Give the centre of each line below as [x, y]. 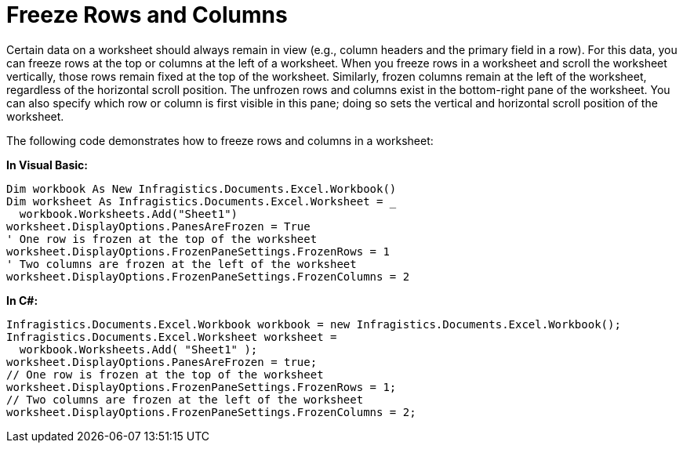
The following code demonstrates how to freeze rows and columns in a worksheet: [220, 140]
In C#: [22, 300]
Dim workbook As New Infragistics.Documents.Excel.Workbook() [202, 188]
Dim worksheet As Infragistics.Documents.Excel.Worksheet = [195, 201]
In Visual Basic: [47, 165]
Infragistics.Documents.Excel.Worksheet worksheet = [172, 337]
